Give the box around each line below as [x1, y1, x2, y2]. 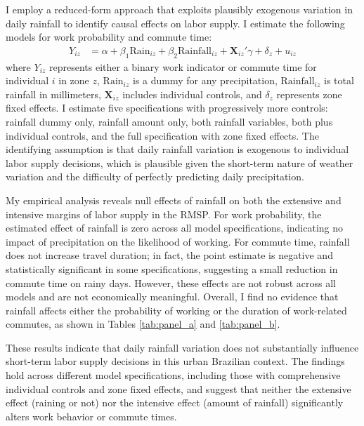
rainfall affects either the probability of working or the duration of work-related [6, 302, 347, 317]
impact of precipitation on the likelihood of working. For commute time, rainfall [6, 234, 350, 248]
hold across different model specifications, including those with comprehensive [6, 368, 341, 382]
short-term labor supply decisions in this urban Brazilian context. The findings [6, 354, 345, 368]
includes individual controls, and [122, 86, 262, 101]
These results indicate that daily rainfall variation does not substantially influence [6, 340, 359, 354]
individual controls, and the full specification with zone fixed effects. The [6, 128, 319, 142]
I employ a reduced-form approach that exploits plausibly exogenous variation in [6, 2, 353, 16]
